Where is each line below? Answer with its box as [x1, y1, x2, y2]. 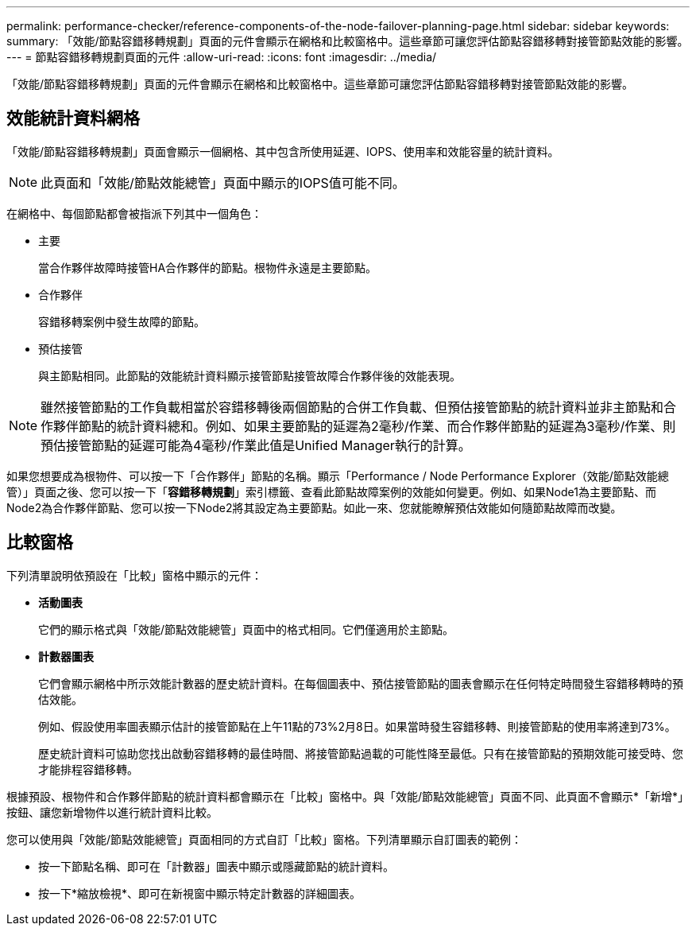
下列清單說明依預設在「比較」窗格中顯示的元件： [6, 568, 262, 582]
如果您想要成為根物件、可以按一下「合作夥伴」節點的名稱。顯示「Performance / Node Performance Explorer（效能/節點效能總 [6, 468, 669, 483]
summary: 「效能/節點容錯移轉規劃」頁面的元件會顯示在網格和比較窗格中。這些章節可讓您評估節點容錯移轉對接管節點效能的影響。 [6, 34, 689, 48]
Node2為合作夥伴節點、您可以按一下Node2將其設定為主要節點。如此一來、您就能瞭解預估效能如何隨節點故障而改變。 [6, 500, 622, 515]
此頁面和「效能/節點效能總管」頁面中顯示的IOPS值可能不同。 [41, 174, 405, 191]
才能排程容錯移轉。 [38, 762, 138, 776]
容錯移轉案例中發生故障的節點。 [38, 314, 205, 328]
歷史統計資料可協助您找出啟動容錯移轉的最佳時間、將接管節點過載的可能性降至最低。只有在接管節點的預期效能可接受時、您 [38, 746, 683, 760]
